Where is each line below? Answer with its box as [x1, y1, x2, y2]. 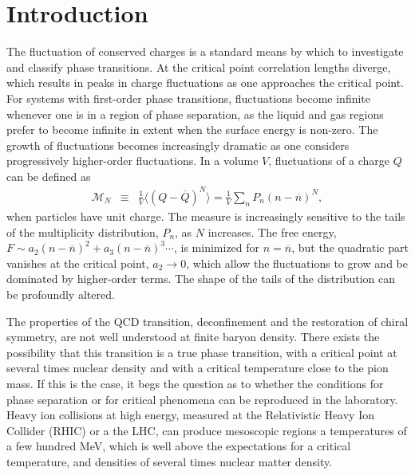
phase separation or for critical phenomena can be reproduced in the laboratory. [6, 391, 398, 407]
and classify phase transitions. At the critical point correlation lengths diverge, [6, 58, 391, 75]
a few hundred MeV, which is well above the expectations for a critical [6, 438, 351, 454]
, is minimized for [173, 239, 260, 256]
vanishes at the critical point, [6, 254, 149, 271]
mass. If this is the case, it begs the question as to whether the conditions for [6, 375, 384, 391]
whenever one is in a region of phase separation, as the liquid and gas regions [6, 105, 384, 122]
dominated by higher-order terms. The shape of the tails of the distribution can [6, 270, 396, 287]
